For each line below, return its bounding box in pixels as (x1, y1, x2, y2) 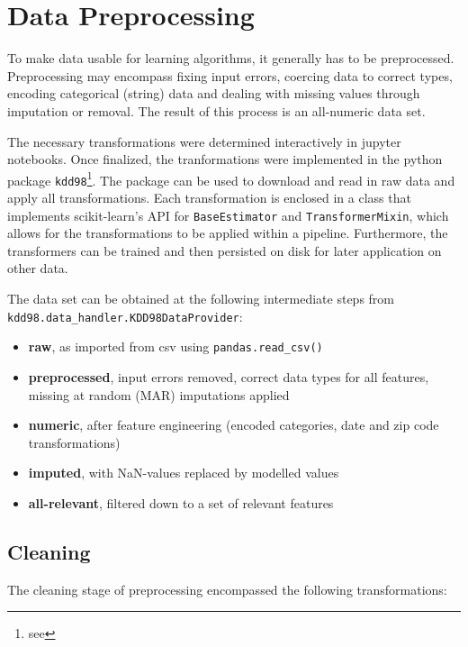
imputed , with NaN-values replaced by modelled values (28, 463, 339, 482)
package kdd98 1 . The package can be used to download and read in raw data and (7, 168, 455, 189)
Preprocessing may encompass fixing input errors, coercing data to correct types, (7, 66, 453, 85)
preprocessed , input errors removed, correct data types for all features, (28, 367, 429, 386)
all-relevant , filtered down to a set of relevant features (28, 493, 334, 512)
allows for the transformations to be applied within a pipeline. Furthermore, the (7, 223, 448, 242)
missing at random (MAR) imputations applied (28, 385, 290, 404)
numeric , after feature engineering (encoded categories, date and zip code (28, 415, 439, 434)
